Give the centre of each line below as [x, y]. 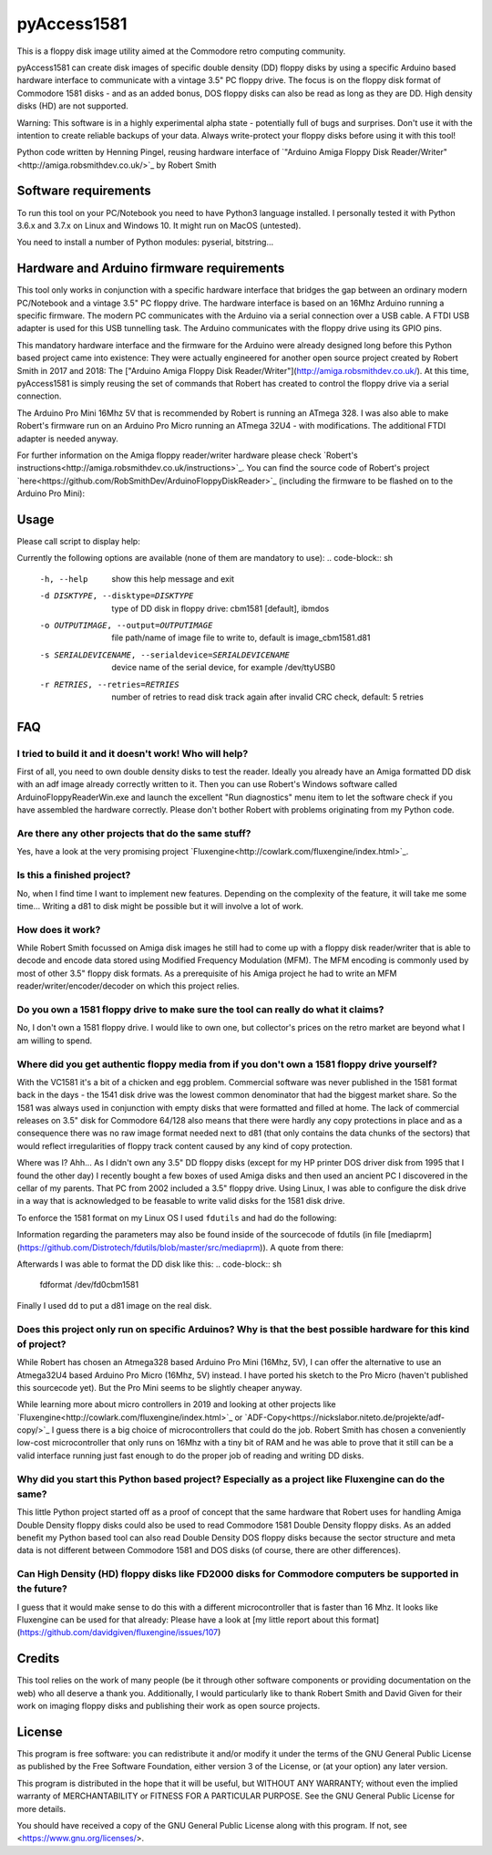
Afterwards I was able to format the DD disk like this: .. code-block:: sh [149, 1264]
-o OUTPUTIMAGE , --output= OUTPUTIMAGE [126, 625]
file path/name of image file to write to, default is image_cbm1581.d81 [241, 637]
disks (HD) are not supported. [73, 106]
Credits [38, 1658]
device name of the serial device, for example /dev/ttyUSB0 [224, 668]
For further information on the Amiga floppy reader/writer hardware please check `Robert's [188, 455]
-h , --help [64, 579]
